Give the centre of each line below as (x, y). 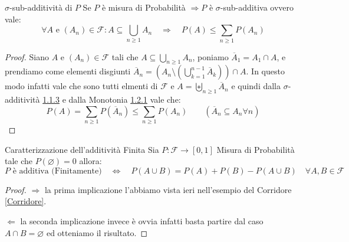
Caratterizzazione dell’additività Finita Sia (82, 149)
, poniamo (210, 56)
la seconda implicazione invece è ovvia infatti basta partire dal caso (142, 221)
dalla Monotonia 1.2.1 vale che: (125, 99)
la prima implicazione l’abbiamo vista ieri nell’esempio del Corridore (168, 189)
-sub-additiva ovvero (257, 7)
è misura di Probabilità (144, 7)
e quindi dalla (256, 86)
